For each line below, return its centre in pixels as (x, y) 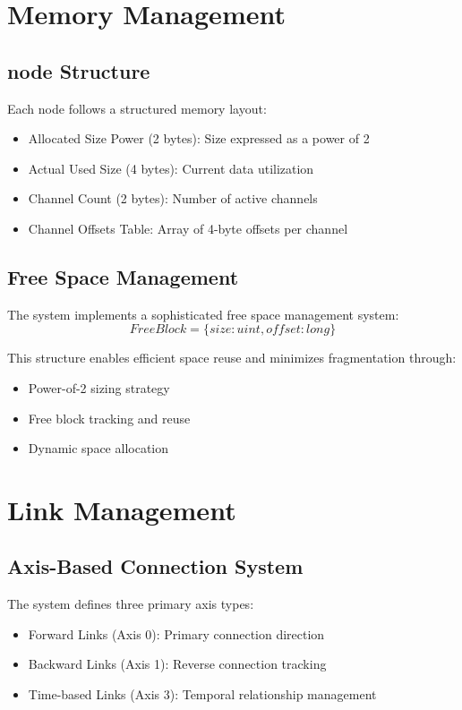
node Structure (79, 70)
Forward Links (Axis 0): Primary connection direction (176, 633)
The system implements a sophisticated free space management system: (203, 314)
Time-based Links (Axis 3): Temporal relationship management (202, 694)
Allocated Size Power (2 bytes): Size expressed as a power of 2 (199, 138)
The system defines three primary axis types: (131, 604)
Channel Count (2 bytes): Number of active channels (173, 198)
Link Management (122, 509)
